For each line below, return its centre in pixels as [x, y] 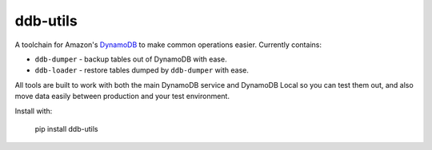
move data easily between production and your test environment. [122, 97]
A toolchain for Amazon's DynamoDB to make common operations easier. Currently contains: [168, 45]
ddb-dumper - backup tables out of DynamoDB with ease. [131, 59]
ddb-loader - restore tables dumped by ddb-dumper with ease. [142, 70]
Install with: [34, 111]
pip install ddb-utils [66, 128]
